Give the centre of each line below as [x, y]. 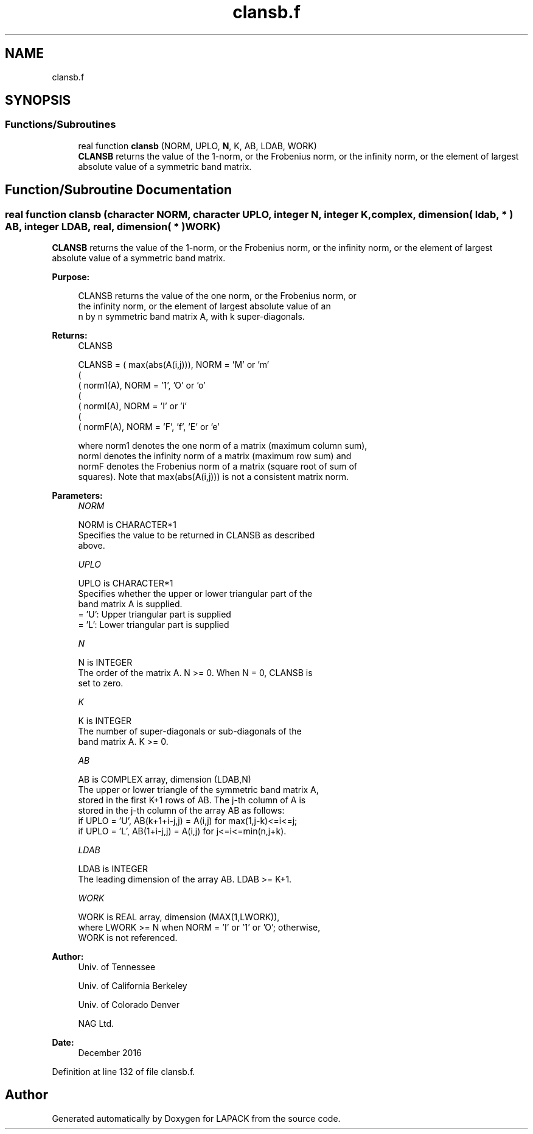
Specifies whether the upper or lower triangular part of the [195, 594]
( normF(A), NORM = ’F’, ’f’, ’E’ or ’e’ [149, 427]
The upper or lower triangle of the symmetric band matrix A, [198, 790]
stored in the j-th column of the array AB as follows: [181, 811]
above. [92, 546]
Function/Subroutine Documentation [119, 190]
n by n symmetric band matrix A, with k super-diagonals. [191, 317]
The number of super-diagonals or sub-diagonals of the [190, 731]
